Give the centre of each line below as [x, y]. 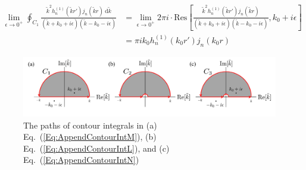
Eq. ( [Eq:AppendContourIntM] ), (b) [90, 137]
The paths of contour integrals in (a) [90, 125]
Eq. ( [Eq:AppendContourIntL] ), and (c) [96, 148]
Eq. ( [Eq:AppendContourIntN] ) [81, 160]
